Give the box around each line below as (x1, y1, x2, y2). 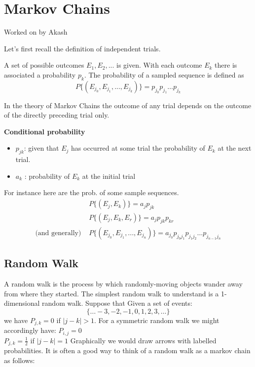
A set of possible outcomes (4, 60, 84, 70)
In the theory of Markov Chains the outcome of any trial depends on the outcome (4, 100, 252, 110)
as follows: (4, 355, 35, 365)
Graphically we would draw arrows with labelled (70, 335, 217, 345)
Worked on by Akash (4, 27, 68, 37)
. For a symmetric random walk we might (94, 315, 219, 325)
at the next (218, 143, 252, 153)
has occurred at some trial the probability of (71, 143, 205, 153)
